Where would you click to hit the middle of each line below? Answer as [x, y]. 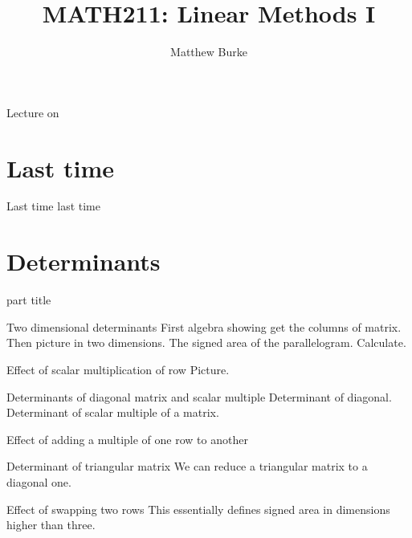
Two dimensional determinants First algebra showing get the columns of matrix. [204, 326]
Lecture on [33, 112]
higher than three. [51, 525]
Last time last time [53, 206]
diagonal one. [39, 481]
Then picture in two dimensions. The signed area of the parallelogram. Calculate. [206, 342]
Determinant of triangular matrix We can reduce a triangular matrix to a [187, 466]
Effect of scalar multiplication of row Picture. [118, 369]
